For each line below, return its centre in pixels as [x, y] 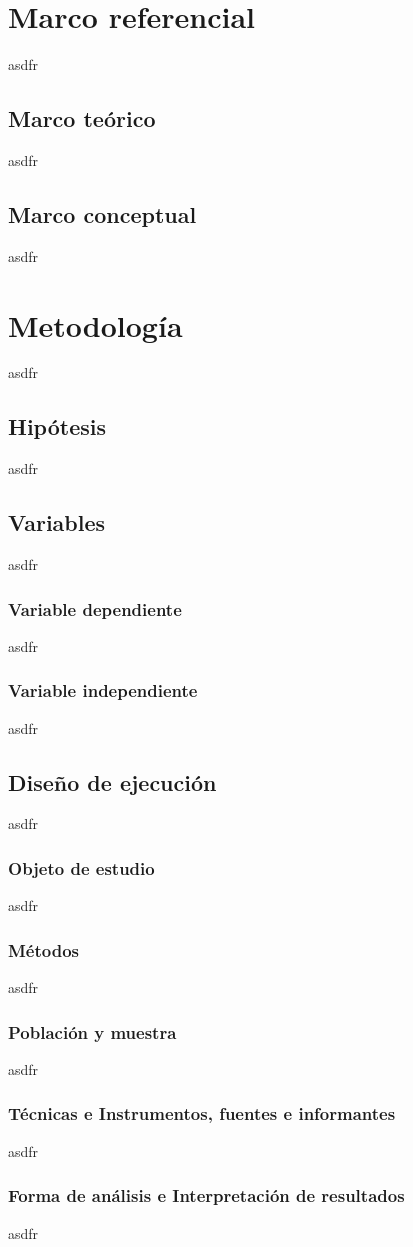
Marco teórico [82, 118]
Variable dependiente [95, 608]
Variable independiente [103, 690]
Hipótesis [57, 426]
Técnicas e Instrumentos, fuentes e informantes [202, 1113]
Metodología [95, 324]
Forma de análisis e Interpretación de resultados [206, 1195]
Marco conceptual [102, 213]
